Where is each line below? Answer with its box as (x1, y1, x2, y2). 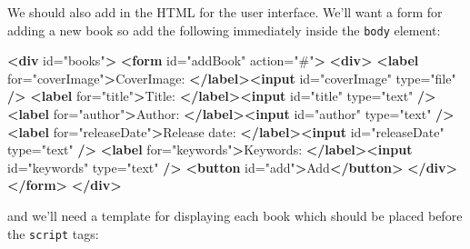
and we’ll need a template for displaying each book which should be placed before (7, 206, 463, 224)
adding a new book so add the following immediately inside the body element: (7, 20, 441, 39)
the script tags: (7, 224, 99, 243)
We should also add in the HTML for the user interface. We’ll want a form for (7, 3, 443, 21)
